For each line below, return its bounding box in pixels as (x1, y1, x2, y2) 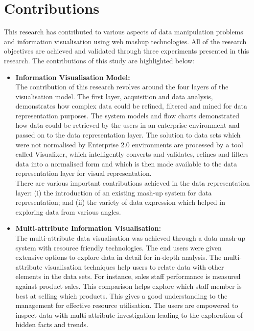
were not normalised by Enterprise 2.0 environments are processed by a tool (15, 139, 243, 149)
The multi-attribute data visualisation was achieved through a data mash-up (15, 233, 246, 243)
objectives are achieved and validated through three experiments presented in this (4, 46, 249, 56)
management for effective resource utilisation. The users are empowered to (15, 300, 238, 310)
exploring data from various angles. (15, 206, 121, 217)
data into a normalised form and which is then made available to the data (15, 158, 237, 168)
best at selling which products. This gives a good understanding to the (15, 290, 228, 301)
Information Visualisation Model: (15, 72, 130, 82)
